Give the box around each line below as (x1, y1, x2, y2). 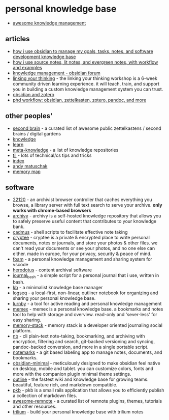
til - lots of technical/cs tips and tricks (12, 152, 92, 158)
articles (5, 35, 30, 43)
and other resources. (12, 403, 57, 410)
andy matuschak (12, 163, 48, 169)
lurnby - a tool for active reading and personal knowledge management (12, 301, 162, 307)
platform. (12, 328, 32, 334)
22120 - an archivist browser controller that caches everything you (12, 197, 152, 203)
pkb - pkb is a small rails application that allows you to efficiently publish (12, 387, 164, 394)
